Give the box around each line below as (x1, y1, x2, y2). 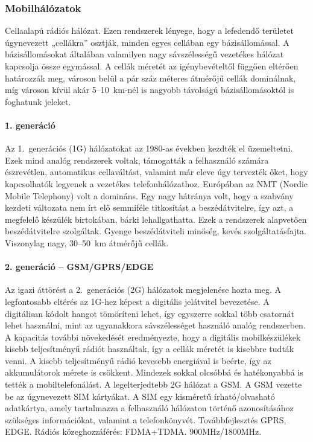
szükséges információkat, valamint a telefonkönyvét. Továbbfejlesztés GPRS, (5, 413, 286, 426)
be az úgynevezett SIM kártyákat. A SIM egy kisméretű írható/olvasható (5, 389, 275, 402)
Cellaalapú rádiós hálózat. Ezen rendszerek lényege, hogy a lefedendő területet (5, 24, 294, 37)
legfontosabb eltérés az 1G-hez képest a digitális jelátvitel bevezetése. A (5, 295, 270, 307)
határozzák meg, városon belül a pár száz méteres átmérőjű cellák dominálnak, (5, 71, 296, 84)
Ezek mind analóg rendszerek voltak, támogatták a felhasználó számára (5, 153, 269, 166)
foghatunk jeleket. (5, 95, 71, 107)
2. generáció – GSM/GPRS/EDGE (5, 260, 154, 273)
